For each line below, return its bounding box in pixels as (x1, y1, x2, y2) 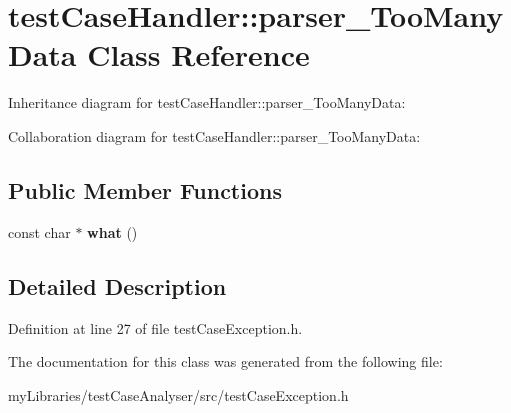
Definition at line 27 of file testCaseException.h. (8, 317, 303, 338)
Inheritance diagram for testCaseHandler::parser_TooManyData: (8, 92, 406, 113)
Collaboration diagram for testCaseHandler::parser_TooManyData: (8, 125, 421, 146)
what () (87, 221, 138, 242)
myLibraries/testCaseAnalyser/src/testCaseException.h (8, 384, 349, 405)
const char (8, 221, 71, 242)
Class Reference (87, 34, 310, 75)
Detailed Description (8, 270, 227, 301)
